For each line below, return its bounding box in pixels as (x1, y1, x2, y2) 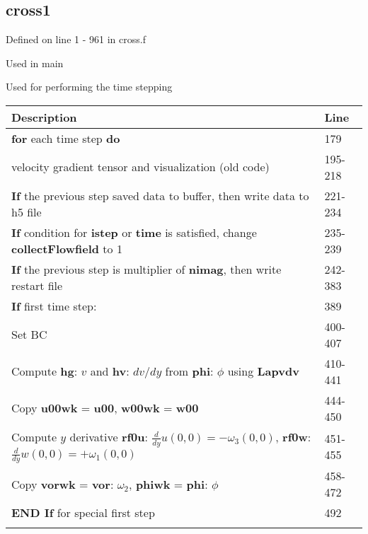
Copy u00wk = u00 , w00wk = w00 (11, 400, 199, 417)
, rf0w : (275, 428, 311, 445)
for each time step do (11, 129, 120, 146)
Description (11, 108, 77, 125)
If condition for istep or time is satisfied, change (11, 224, 257, 240)
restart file (11, 277, 63, 294)
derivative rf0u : (69, 428, 148, 445)
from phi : (165, 363, 214, 380)
